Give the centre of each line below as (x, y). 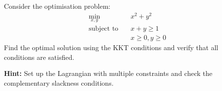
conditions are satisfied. (39, 57)
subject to (104, 28)
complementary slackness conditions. (59, 82)
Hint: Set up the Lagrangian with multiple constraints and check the (108, 73)
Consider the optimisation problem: (57, 6)
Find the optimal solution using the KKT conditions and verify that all (111, 47)
